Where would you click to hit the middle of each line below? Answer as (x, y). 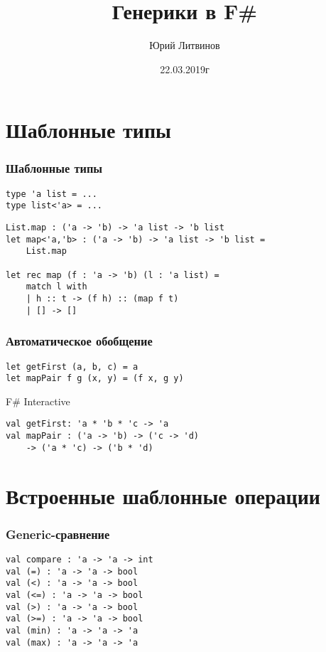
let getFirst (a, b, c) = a (72, 367)
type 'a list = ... (51, 194)
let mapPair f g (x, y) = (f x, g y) (95, 379)
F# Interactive (38, 401)
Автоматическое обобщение (79, 341)
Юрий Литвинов (185, 45)
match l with (56, 287)
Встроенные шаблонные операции (163, 495)
